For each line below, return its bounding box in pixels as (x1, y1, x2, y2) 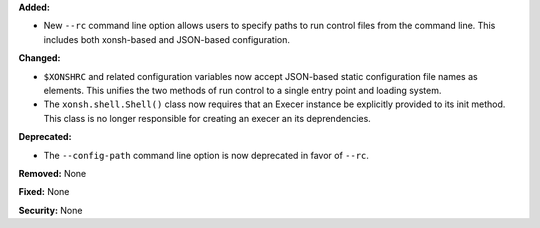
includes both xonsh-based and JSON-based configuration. (43, 33, 290, 45)
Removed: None (18, 167, 87, 179)
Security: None (18, 204, 83, 216)
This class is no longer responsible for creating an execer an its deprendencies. (43, 112, 372, 124)
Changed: (18, 52, 61, 64)
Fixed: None (18, 186, 70, 198)
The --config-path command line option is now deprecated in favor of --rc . (43, 149, 370, 161)
